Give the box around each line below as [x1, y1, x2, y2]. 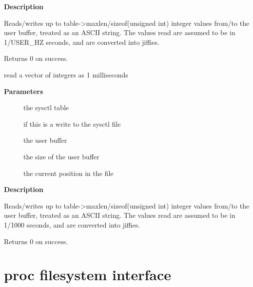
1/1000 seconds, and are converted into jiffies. [4, 219, 140, 230]
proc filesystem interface [4, 265, 172, 285]
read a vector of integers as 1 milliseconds [4, 69, 128, 79]
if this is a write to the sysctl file [23, 118, 121, 129]
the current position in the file [23, 168, 114, 178]
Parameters [4, 86, 43, 96]
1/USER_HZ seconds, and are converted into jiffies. [4, 37, 159, 47]
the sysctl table [23, 102, 69, 113]
